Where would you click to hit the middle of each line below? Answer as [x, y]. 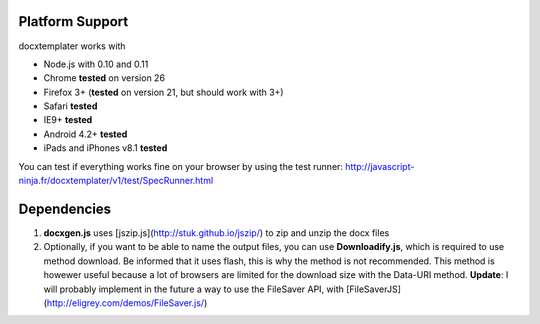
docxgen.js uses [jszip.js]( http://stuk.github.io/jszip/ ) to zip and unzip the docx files [216, 232]
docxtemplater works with [72, 46]
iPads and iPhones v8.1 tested [105, 148]
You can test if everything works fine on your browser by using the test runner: [181, 166]
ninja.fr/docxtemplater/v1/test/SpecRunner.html [116, 181]
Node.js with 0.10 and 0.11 [96, 64]
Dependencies [65, 208]
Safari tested [70, 106]
